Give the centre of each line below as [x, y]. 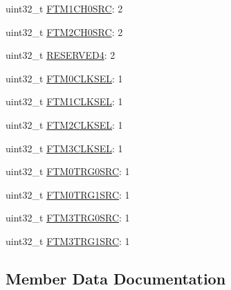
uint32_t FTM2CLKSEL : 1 [64, 124]
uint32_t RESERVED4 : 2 [61, 55]
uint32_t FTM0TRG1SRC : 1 [68, 194]
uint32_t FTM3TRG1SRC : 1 [68, 241]
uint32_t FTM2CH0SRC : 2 [64, 31]
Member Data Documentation [116, 278]
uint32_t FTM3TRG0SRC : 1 [68, 218]
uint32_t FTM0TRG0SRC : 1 [68, 171]
